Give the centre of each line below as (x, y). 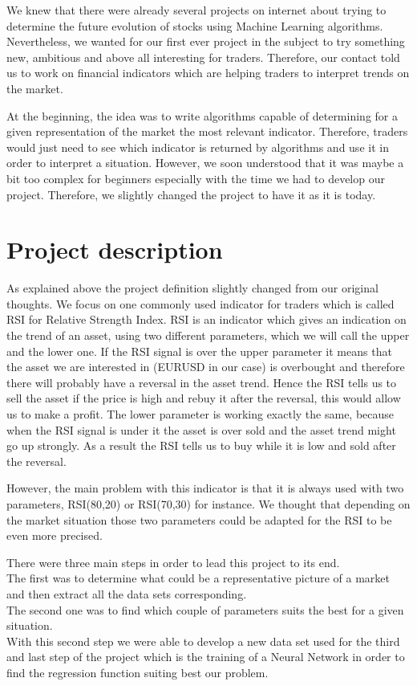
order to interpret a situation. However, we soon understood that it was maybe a (205, 163)
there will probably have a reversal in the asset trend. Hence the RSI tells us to (202, 382)
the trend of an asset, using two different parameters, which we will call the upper (208, 335)
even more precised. (55, 535)
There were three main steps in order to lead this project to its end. (173, 562)
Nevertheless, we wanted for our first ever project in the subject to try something (206, 41)
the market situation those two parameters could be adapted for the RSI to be (199, 519)
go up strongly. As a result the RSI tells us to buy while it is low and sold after (201, 445)
